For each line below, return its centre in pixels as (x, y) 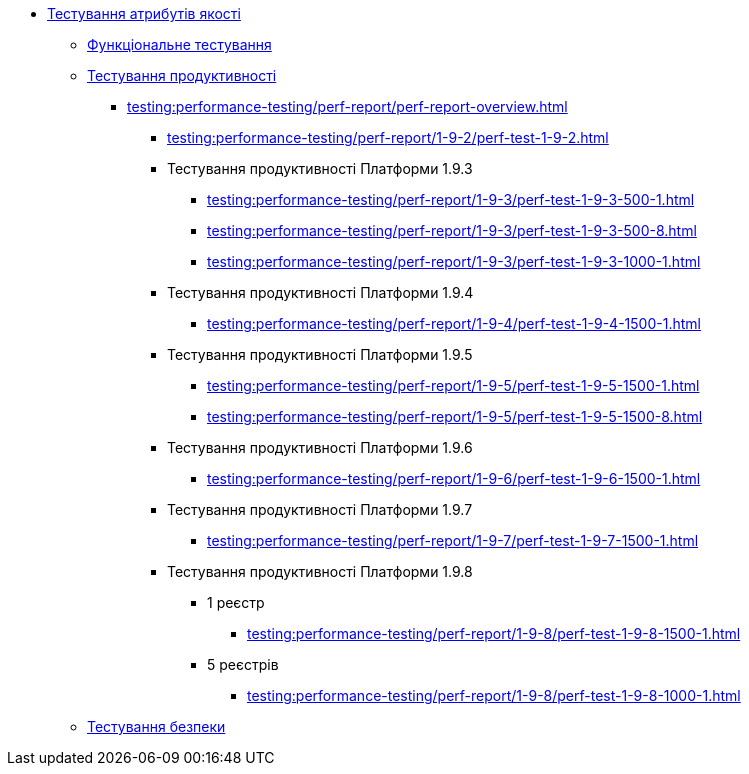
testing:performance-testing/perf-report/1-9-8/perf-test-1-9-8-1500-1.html (494, 633)
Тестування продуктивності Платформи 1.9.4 (320, 292)
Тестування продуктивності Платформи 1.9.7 (320, 509)
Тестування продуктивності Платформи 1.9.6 (320, 447)
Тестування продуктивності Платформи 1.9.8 (320, 571)
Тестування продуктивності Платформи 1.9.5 (320, 354)
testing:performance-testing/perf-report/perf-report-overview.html (347, 106)
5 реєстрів (243, 664)
